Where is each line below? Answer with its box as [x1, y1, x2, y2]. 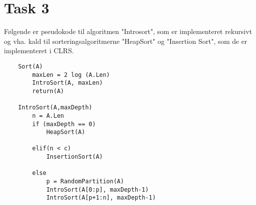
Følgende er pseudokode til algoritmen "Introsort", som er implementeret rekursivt [4, 26, 252, 36]
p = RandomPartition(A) [46, 178, 124, 185]
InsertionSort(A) [46, 153, 103, 161]
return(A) [32, 87, 64, 95]
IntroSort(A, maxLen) [32, 79, 103, 87]
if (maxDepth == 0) [32, 120, 96, 128]
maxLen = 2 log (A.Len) [32, 71, 110, 78]
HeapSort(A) [46, 129, 85, 136]
